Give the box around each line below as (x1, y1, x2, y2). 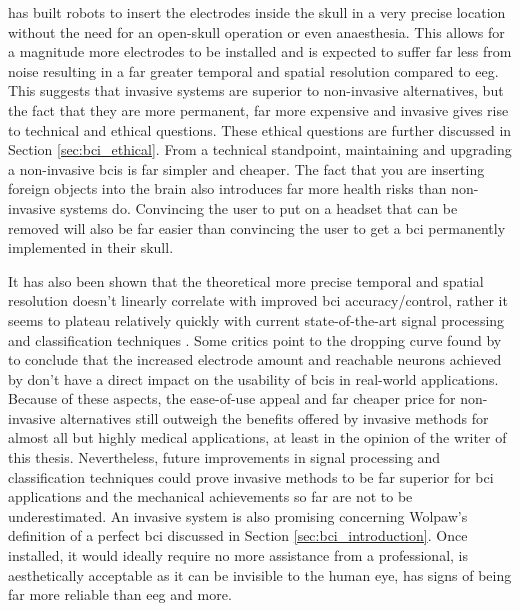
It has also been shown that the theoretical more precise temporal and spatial (8, 270, 484, 291)
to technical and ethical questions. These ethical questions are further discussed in (8, 119, 512, 140)
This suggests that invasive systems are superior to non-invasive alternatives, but (8, 80, 504, 101)
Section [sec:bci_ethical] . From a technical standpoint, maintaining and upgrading (8, 139, 512, 160)
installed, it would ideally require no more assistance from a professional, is (8, 545, 469, 566)
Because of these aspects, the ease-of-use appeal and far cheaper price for (8, 388, 456, 409)
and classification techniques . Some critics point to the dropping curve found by (8, 329, 502, 350)
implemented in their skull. (8, 237, 174, 258)
